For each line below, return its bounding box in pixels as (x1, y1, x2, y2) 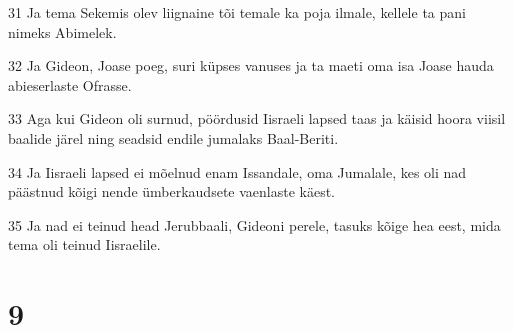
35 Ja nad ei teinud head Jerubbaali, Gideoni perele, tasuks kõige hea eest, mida (8, 214, 501, 235)
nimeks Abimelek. (8, 21, 117, 42)
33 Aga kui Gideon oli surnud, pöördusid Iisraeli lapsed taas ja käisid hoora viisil (8, 108, 506, 129)
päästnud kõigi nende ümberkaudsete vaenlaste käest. (8, 181, 336, 202)
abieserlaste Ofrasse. (8, 74, 132, 95)
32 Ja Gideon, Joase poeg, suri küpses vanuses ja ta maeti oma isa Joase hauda (8, 55, 494, 76)
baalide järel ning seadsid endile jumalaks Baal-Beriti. (8, 127, 339, 148)
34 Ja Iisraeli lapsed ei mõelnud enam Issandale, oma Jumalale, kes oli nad (8, 161, 467, 182)
